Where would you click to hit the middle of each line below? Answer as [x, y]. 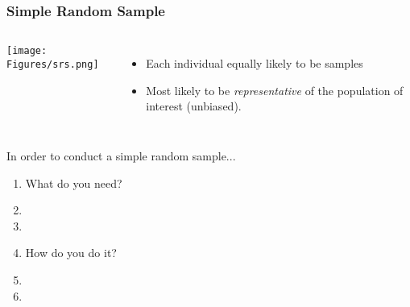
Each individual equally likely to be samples [255, 63]
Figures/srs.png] [53, 64]
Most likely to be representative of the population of [275, 90]
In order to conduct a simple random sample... [121, 156]
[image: [27, 51]
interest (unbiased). [194, 106]
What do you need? [74, 183]
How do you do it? [71, 253]
